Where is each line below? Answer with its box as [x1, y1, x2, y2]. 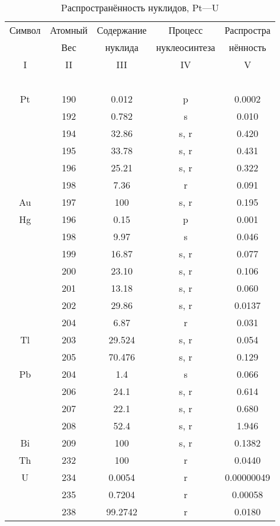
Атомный [50, 23, 88, 37]
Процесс [168, 23, 203, 37]
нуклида [105, 40, 139, 54]
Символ [9, 23, 41, 37]
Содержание [96, 23, 147, 37]
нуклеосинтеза [156, 40, 215, 54]
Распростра [224, 23, 271, 37]
